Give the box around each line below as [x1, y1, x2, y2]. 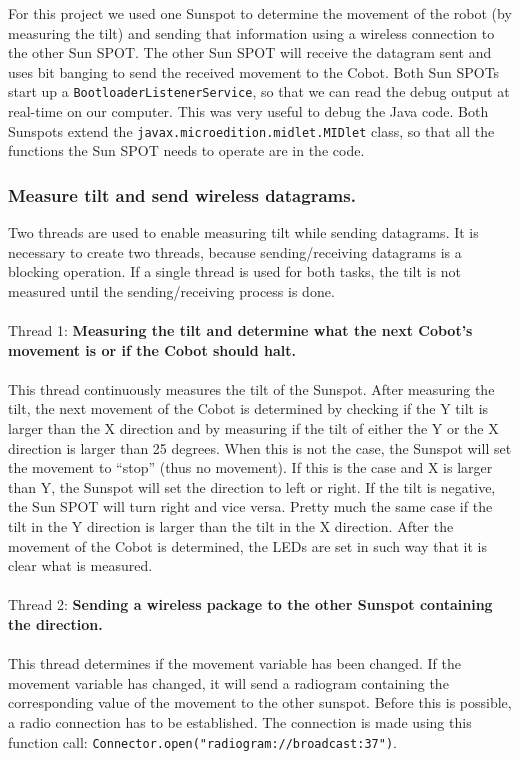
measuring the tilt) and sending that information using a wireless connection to [8, 22, 495, 43]
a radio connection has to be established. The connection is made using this [8, 711, 472, 732]
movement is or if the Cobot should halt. [8, 339, 297, 360]
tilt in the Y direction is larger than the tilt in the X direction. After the [8, 516, 454, 536]
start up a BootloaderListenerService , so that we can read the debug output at [8, 81, 510, 102]
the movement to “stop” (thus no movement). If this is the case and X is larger [8, 457, 493, 478]
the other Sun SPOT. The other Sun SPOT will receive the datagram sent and [8, 42, 492, 63]
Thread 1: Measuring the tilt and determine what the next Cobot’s [8, 320, 473, 341]
